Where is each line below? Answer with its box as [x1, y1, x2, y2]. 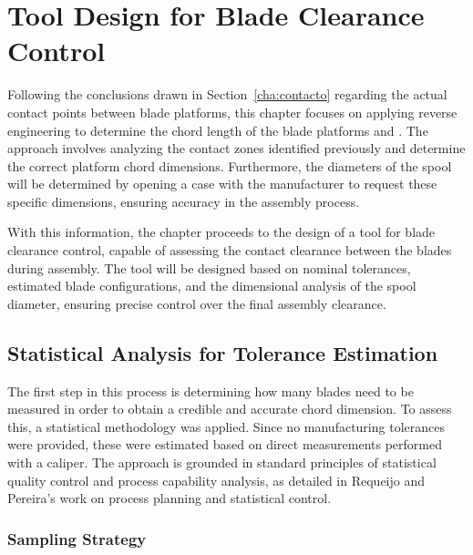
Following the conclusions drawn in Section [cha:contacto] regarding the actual [7, 85, 447, 104]
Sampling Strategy [7, 527, 147, 550]
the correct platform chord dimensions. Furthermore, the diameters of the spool [7, 156, 452, 175]
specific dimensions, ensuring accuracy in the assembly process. [7, 191, 360, 211]
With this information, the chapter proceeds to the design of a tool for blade [7, 222, 436, 242]
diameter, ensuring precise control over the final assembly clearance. [7, 293, 386, 313]
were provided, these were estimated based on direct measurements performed [7, 435, 442, 454]
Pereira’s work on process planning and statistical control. [7, 488, 332, 508]
